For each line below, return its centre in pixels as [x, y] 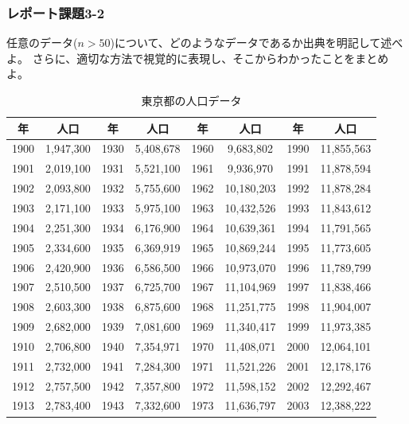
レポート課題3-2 [56, 12]
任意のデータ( [42, 43]
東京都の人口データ [191, 100]
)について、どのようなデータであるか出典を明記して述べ [257, 43]
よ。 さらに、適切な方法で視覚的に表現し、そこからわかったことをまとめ [198, 58]
